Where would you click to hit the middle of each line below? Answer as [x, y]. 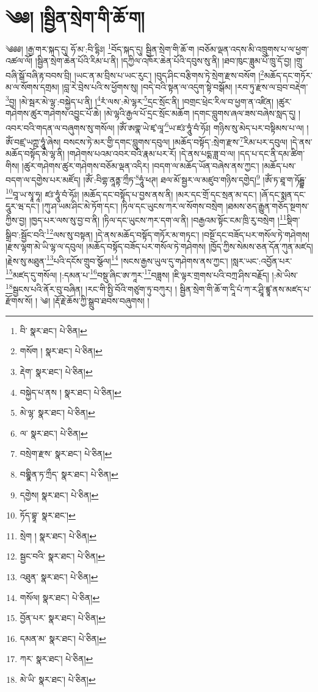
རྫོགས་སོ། [19, 301]
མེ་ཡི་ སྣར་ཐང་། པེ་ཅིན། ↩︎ [58, 679]
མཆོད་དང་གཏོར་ [288, 75]
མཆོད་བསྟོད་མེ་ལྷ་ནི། [35, 154]
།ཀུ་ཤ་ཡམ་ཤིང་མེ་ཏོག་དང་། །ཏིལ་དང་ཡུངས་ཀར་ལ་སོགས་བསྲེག [133, 206]
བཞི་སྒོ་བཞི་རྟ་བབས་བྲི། [39, 75]
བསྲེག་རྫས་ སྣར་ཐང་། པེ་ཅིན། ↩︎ [66, 453]
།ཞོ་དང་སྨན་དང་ [283, 194]
